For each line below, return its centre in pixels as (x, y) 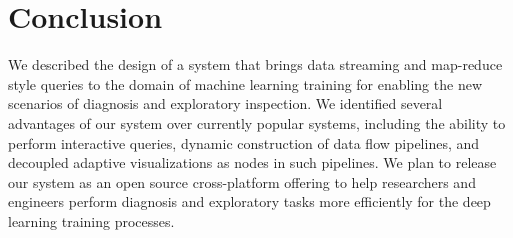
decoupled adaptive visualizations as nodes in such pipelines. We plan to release (252, 162)
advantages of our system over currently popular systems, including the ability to (257, 122)
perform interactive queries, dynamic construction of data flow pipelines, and (244, 142)
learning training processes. (91, 220)
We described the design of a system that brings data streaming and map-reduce (255, 64)
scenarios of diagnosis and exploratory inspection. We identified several (225, 103)
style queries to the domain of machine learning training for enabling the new (245, 83)
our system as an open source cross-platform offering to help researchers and (242, 181)
